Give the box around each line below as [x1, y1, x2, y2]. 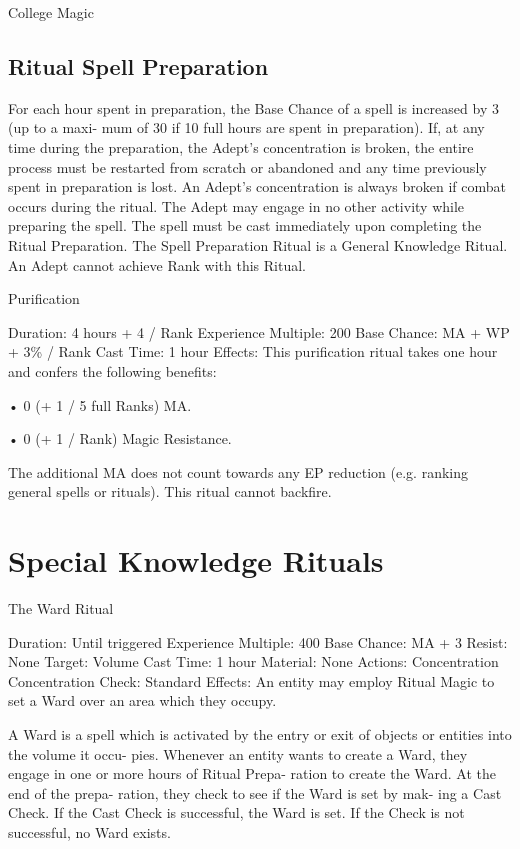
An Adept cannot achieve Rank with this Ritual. [8, 254, 306, 275]
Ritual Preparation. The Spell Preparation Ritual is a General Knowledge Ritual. [8, 234, 508, 255]
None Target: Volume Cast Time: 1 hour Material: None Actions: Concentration [8, 651, 499, 672]
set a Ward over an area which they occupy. [8, 690, 277, 711]
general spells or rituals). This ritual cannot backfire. [8, 481, 332, 502]
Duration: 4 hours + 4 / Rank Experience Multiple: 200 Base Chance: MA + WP [8, 321, 510, 342]
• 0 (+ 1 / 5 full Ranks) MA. [8, 394, 192, 415]
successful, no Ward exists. [8, 821, 171, 842]
